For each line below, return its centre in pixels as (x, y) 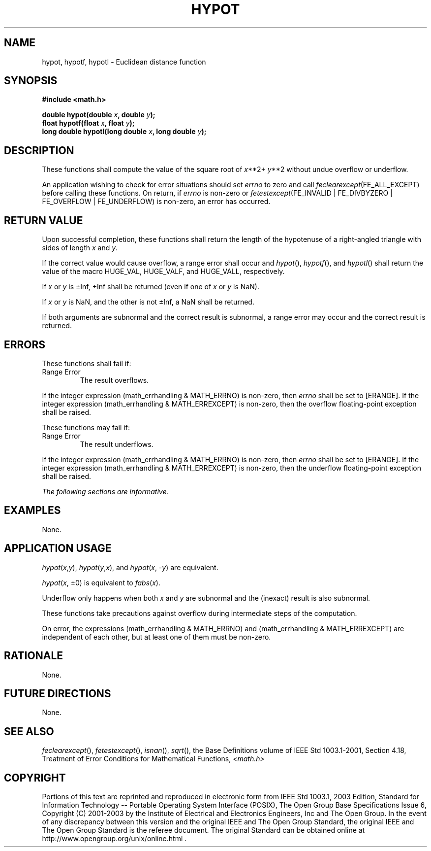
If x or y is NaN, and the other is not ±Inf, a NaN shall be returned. (148, 302)
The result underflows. (117, 444)
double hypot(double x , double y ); (99, 115)
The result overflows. (114, 380)
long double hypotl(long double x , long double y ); (124, 132)
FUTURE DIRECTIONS (58, 693)
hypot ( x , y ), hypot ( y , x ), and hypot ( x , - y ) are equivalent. (130, 567)
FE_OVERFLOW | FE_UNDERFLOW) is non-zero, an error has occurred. (156, 202)
